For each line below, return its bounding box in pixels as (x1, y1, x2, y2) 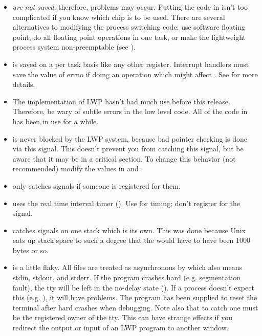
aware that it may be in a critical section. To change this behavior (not (12, 153, 236, 164)
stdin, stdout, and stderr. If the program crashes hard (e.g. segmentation (12, 272, 241, 283)
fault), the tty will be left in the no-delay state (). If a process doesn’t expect (12, 282, 254, 293)
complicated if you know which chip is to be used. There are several (12, 11, 225, 22)
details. (12, 79, 35, 89)
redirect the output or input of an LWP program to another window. (12, 322, 229, 333)
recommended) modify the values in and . (12, 163, 143, 174)
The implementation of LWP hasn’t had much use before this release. (12, 96, 230, 106)
